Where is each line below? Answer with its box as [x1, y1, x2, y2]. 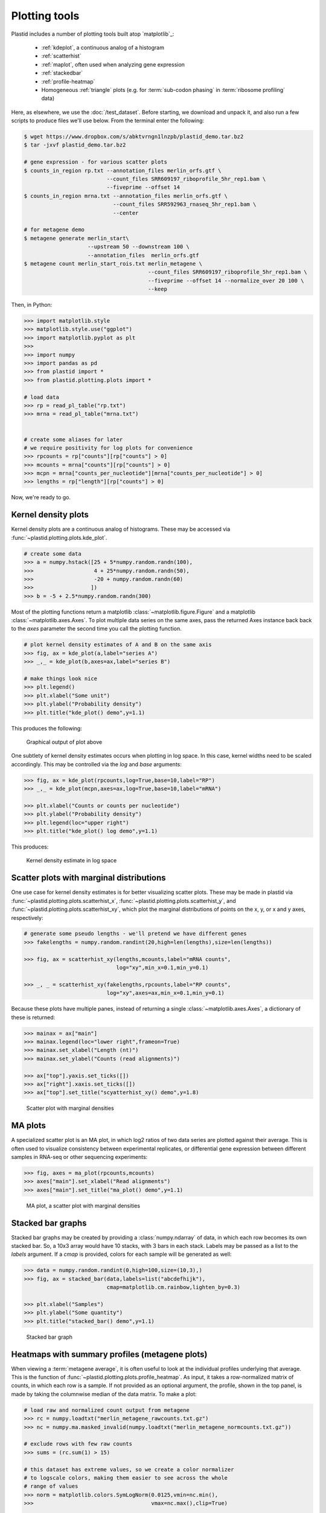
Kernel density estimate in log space [26, 857, 117, 864]
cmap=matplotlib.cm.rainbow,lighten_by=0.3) [106, 1284, 241, 1291]
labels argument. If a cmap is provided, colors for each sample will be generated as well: [11, 1250, 232, 1258]
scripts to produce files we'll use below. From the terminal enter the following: [11, 117, 205, 124]
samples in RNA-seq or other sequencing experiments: [11, 1153, 148, 1160]
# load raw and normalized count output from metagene [24, 1406, 190, 1413]
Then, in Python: [11, 301, 53, 309]
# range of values [24, 1483, 78, 1490]
